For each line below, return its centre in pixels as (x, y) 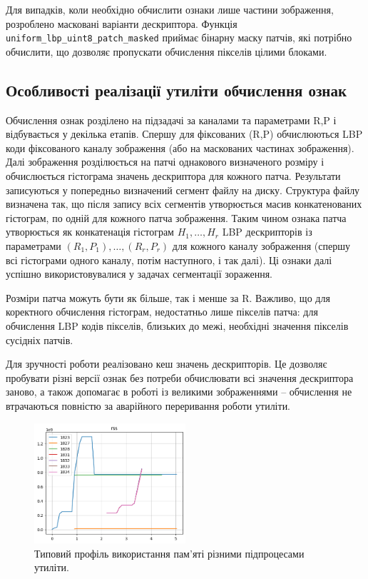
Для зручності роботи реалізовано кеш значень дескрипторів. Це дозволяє (167, 364)
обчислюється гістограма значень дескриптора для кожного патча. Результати (173, 176)
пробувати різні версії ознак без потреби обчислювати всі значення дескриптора (180, 377)
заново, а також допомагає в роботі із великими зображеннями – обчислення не (179, 392)
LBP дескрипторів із (267, 232)
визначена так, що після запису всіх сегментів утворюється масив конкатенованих (184, 204)
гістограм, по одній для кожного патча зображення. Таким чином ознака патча (176, 217)
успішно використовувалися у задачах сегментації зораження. (139, 274)
